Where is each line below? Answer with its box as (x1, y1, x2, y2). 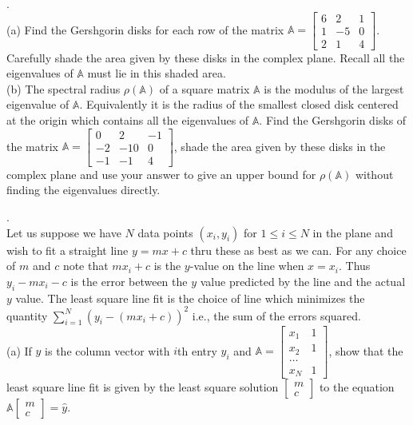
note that (62, 257, 109, 274)
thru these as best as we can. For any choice (190, 241, 407, 258)
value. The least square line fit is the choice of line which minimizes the (15, 289, 365, 306)
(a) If (6, 342, 32, 359)
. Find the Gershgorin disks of (259, 112, 407, 129)
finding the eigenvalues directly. (6, 181, 161, 198)
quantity (6, 307, 48, 324)
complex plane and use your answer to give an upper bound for (6, 165, 316, 182)
